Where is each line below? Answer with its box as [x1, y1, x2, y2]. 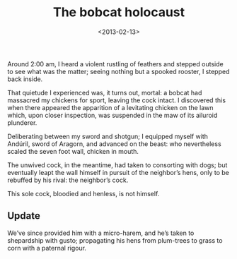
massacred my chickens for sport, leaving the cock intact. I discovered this [7, 96, 226, 104]
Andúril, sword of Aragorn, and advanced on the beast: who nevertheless [7, 139, 221, 148]
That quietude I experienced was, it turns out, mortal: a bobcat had [7, 88, 202, 97]
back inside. [7, 75, 43, 83]
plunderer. [7, 118, 37, 127]
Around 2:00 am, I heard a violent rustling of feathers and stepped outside [7, 59, 224, 68]
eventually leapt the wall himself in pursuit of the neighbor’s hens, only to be [7, 168, 230, 176]
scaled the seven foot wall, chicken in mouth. [7, 147, 139, 155]
